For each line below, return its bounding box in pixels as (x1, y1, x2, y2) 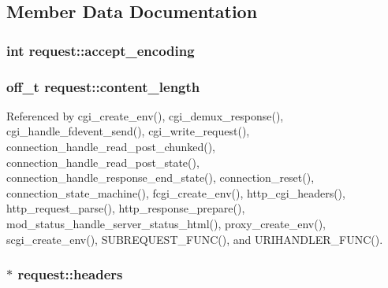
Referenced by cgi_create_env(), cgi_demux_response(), (6, 107, 284, 124)
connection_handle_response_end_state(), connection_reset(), (6, 169, 315, 186)
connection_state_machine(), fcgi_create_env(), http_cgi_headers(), (6, 184, 345, 201)
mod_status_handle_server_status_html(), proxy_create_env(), (6, 216, 326, 231)
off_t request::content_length (6, 76, 200, 96)
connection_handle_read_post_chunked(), (6, 138, 215, 155)
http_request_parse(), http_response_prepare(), (6, 200, 245, 216)
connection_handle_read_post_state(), (6, 153, 200, 170)
